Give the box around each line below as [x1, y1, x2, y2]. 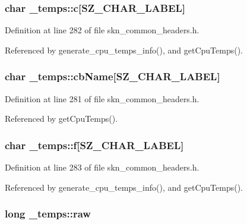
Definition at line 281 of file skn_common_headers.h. [5, 92, 199, 105]
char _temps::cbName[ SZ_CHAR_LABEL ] [5, 69, 220, 84]
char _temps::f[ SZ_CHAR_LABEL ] [5, 137, 184, 152]
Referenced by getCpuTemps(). [5, 112, 118, 125]
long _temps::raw [5, 206, 91, 221]
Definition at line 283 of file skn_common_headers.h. [5, 161, 199, 173]
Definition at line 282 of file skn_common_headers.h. [5, 24, 199, 36]
